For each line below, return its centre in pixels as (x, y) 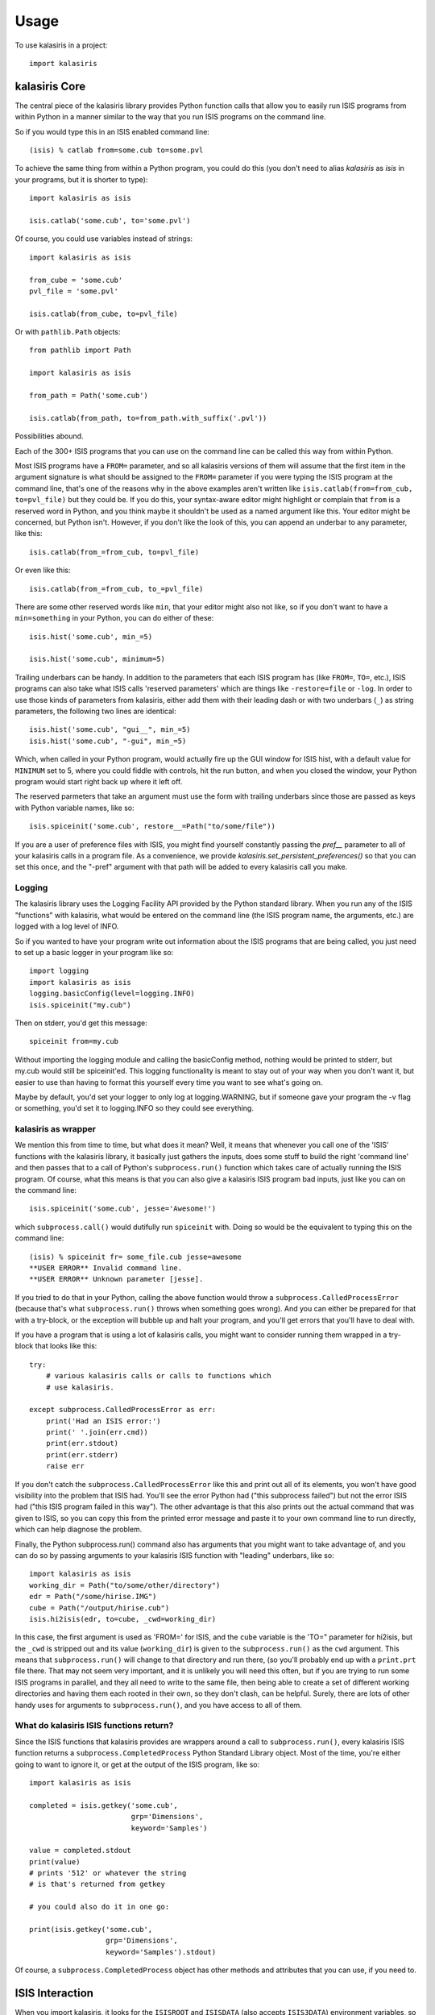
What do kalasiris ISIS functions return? (94, 1726)
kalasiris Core (50, 86)
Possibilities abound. (49, 436)
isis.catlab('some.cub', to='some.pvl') (110, 220)
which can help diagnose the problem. (79, 1529)
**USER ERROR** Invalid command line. (106, 1268)
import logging (59, 971)
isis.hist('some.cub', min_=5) (91, 636)
